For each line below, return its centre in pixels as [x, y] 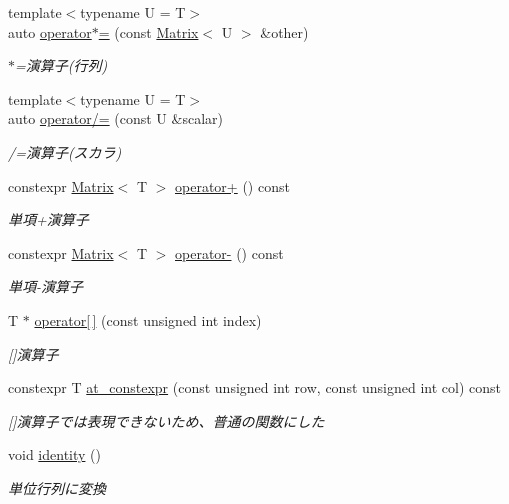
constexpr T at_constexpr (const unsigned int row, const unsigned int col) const [254, 387]
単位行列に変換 [57, 487]
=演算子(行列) [61, 65]
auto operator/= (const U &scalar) [115, 118]
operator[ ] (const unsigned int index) [148, 319]
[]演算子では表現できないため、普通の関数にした [166, 420]
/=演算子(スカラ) [65, 151]
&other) [284, 31]
